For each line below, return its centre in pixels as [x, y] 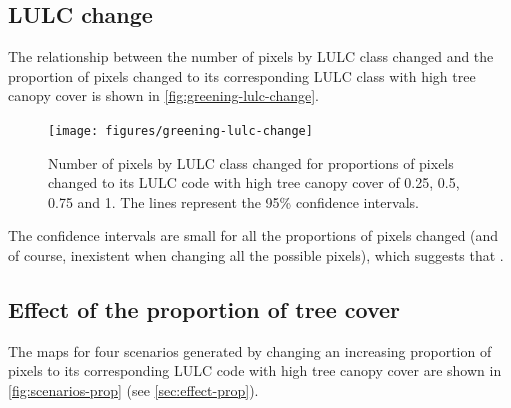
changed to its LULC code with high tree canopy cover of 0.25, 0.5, [254, 182]
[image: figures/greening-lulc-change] [180, 130]
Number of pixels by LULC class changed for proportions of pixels [251, 162]
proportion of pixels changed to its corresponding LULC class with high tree [242, 75]
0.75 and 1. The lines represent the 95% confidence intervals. [233, 201]
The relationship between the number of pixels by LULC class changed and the [251, 56]
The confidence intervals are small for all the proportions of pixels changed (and [253, 235]
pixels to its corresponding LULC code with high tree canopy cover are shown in [255, 370]
